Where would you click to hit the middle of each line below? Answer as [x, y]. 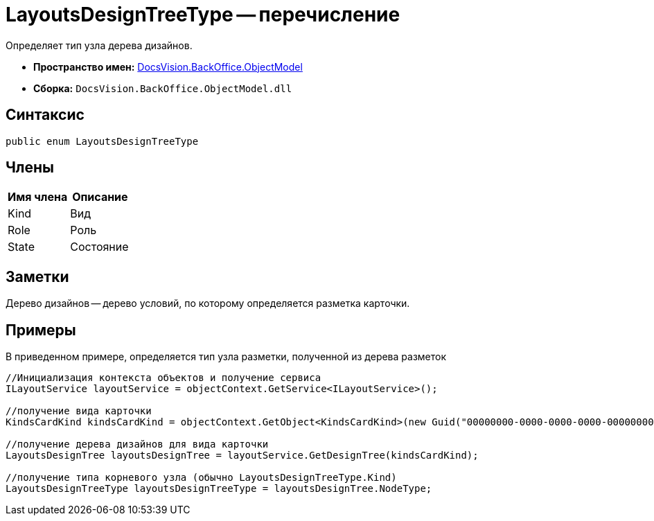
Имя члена [38, 197]
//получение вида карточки [79, 411]
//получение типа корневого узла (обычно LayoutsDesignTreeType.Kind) [201, 478]
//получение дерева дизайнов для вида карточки [137, 444]
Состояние [99, 247]
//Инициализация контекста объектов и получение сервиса [163, 378]
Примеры [41, 330]
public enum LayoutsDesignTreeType [102, 141]
